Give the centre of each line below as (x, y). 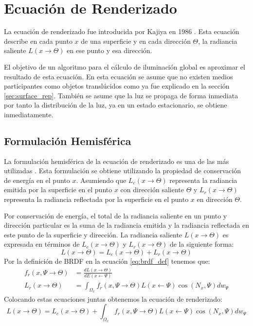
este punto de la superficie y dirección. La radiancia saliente (93, 234)
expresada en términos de (42, 244)
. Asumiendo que (101, 180)
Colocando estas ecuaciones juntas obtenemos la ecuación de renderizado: (113, 299)
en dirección (215, 199)
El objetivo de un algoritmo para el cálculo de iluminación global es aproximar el (125, 66)
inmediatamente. (29, 114)
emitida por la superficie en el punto (58, 190)
